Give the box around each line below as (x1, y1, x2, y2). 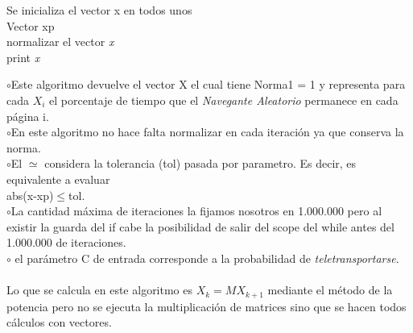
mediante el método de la (267, 281, 393, 298)
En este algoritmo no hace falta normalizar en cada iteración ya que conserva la (10, 123, 404, 140)
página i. (6, 107, 49, 124)
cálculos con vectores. (6, 314, 112, 331)
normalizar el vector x (6, 33, 114, 50)
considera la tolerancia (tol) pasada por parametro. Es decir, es (44, 155, 357, 172)
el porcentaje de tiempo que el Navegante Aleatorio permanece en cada (49, 91, 399, 108)
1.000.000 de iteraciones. (6, 234, 126, 251)
